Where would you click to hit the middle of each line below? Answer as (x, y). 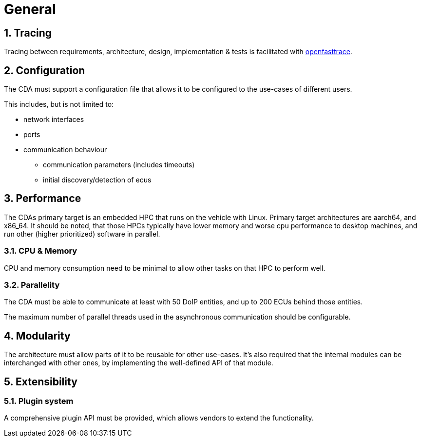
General (30, 9)
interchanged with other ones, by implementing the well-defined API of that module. (139, 363)
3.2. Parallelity (32, 285)
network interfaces (54, 120)
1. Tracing (28, 33)
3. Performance (43, 199)
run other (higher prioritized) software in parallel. (82, 234)
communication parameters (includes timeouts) (119, 165)
